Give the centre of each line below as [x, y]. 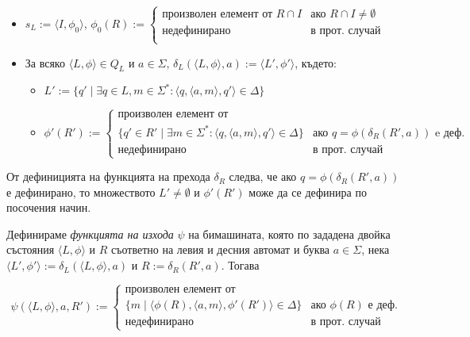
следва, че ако [263, 176]
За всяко [45, 62]
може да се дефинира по [308, 191]
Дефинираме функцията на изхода [90, 234]
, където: [316, 62]
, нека [376, 249]
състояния [31, 249]
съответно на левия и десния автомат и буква [221, 249]
